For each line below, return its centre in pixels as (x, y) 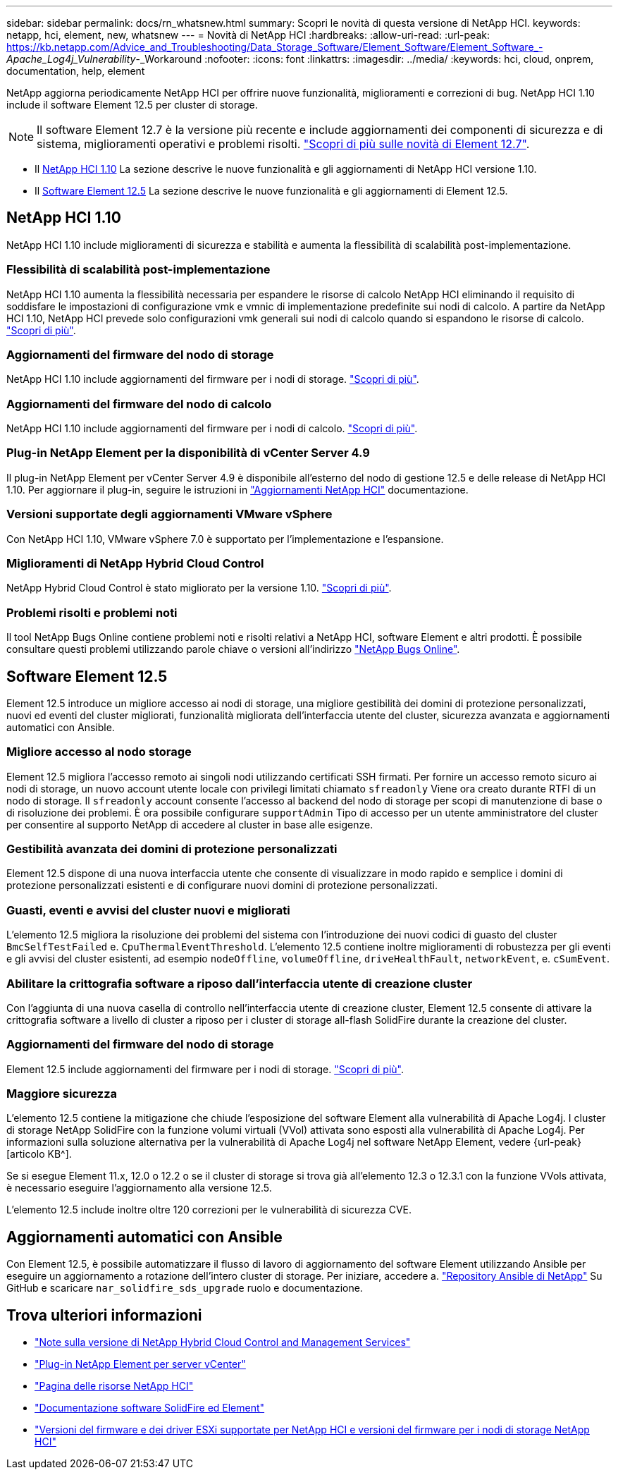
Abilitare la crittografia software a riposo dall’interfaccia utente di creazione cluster (240, 983)
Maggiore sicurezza (62, 1094)
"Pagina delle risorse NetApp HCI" (114, 1386)
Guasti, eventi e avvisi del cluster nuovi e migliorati (148, 910)
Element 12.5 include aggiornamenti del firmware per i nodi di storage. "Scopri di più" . (205, 1069)
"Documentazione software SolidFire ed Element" (150, 1408)
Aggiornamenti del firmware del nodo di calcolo (139, 404)
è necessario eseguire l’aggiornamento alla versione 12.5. (139, 1188)
